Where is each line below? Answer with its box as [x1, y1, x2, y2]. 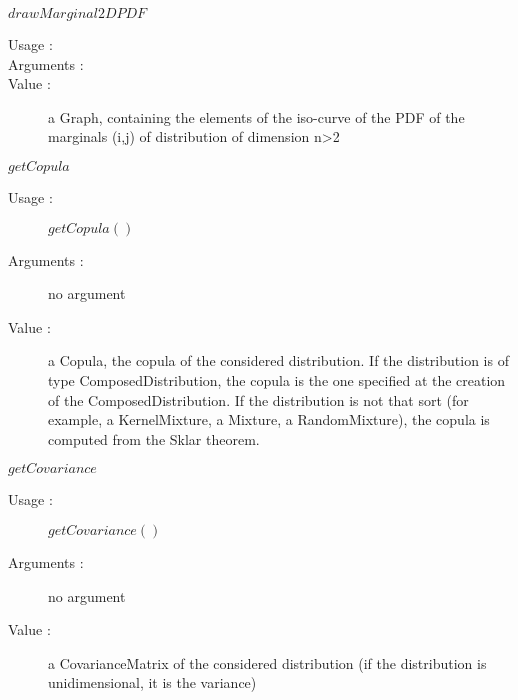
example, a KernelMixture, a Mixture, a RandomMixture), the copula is [48, 409, 490, 430]
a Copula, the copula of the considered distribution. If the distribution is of [48, 350, 509, 371]
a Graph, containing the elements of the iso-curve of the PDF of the [48, 106, 465, 127]
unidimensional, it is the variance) [48, 672, 257, 693]
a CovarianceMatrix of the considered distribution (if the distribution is [48, 652, 487, 673]
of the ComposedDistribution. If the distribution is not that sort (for [48, 389, 469, 410]
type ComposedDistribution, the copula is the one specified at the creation [48, 369, 506, 390]
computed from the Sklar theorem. [48, 428, 260, 449]
